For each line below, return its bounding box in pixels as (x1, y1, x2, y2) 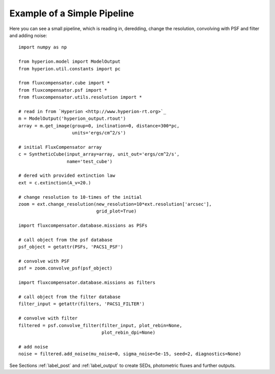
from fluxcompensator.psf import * (18, 87, 107, 93)
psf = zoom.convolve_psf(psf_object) (18, 265, 113, 271)
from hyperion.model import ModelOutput (18, 59, 121, 65)
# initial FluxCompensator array (18, 144, 102, 150)
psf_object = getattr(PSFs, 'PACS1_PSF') (18, 244, 123, 250)
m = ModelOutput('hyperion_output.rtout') (18, 116, 126, 122)
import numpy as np (18, 44, 67, 50)
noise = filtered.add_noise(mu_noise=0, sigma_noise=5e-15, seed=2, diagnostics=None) (18, 351, 241, 357)
